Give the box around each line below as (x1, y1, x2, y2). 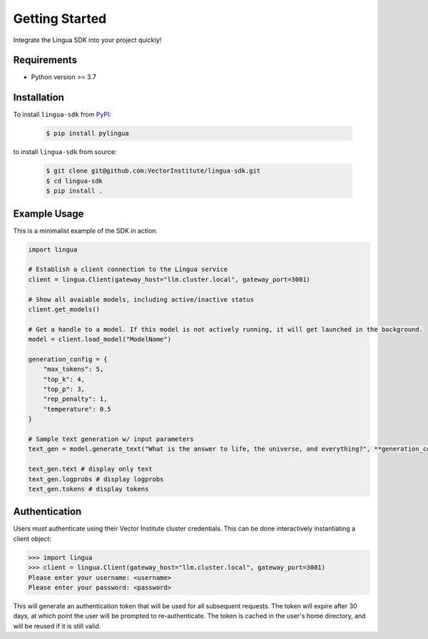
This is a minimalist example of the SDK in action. (13, 226, 158, 235)
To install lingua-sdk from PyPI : (13, 111, 112, 119)
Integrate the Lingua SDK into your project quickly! (13, 36, 162, 44)
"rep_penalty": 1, (43, 395, 108, 403)
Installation (13, 91, 64, 103)
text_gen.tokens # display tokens (28, 485, 149, 493)
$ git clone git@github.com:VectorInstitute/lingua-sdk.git (46, 167, 261, 175)
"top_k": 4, (43, 375, 86, 383)
